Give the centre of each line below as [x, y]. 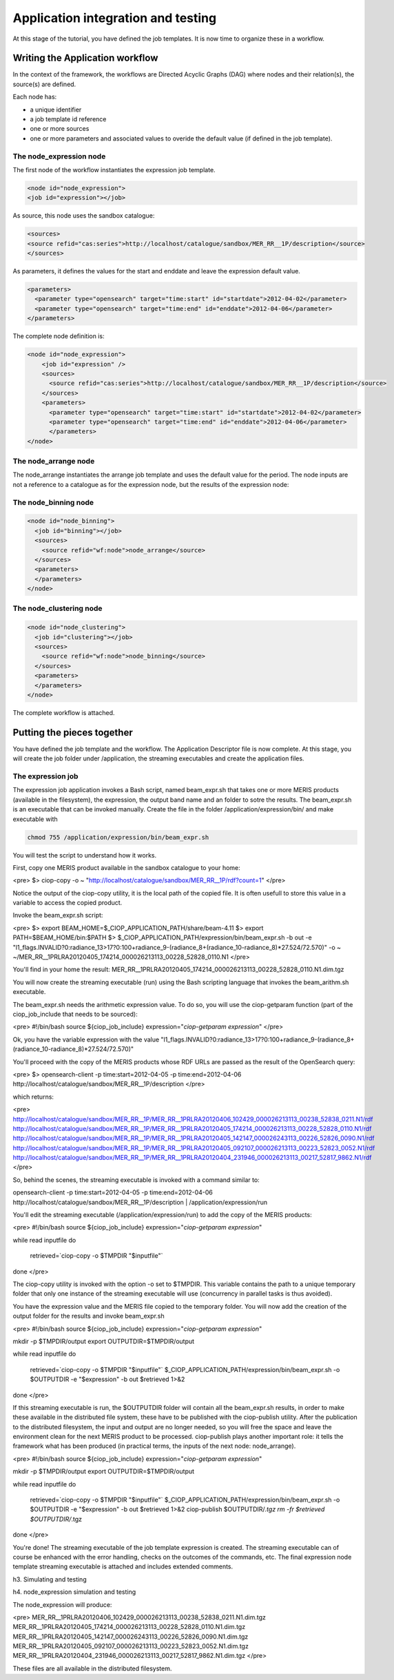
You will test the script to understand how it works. [85, 855]
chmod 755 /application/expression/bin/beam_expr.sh [118, 837]
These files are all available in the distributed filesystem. [92, 1668]
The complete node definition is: [59, 336]
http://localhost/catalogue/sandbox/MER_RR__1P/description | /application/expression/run [140, 1202]
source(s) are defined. [44, 84]
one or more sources [60, 129]
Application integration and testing [115, 18]
